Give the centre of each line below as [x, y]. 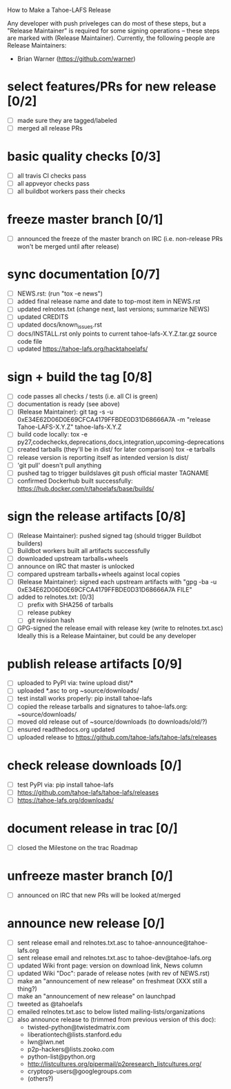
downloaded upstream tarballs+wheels [73, 558]
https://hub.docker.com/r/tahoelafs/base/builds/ [86, 488]
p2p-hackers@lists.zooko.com [71, 1050]
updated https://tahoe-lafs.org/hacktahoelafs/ [82, 349]
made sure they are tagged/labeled [67, 120]
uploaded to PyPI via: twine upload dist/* [75, 683]
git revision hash [51, 620]
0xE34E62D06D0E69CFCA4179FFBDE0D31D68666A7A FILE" [104, 590]
